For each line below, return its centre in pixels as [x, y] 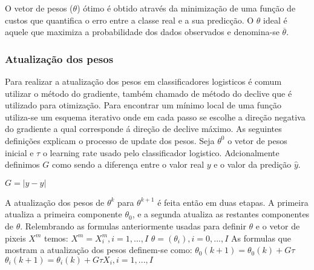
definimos [22, 164]
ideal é [275, 20]
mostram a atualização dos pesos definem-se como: [99, 250]
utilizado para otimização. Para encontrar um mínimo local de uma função [143, 105]
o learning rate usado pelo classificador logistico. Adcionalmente [161, 152]
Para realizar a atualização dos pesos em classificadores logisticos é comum [143, 81]
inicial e [19, 152]
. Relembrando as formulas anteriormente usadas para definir [133, 226]
